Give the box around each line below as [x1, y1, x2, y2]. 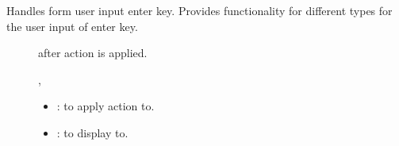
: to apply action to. [56, 98, 155, 114]
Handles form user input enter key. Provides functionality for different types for [6, 2, 393, 18]
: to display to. [56, 124, 129, 140]
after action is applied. [38, 44, 148, 61]
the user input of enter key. [6, 17, 138, 34]
